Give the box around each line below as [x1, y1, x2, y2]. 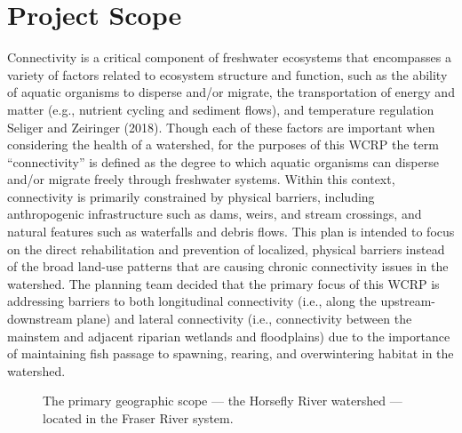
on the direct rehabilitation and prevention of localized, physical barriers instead [7, 239, 445, 258]
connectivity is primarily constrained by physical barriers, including [7, 187, 375, 205]
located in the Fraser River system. [43, 409, 234, 427]
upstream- [380, 292, 436, 310]
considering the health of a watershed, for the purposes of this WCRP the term [7, 135, 439, 154]
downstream [7, 309, 73, 328]
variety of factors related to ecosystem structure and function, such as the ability [7, 65, 448, 84]
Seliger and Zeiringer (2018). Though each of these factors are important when [7, 117, 435, 136]
